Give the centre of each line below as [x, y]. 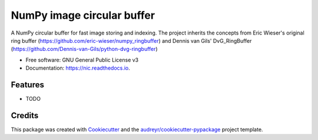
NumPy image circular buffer [83, 15]
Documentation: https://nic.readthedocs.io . [78, 68]
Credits [25, 115]
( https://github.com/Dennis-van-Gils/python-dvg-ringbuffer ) [85, 49]
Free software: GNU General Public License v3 [82, 60]
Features [27, 85]
